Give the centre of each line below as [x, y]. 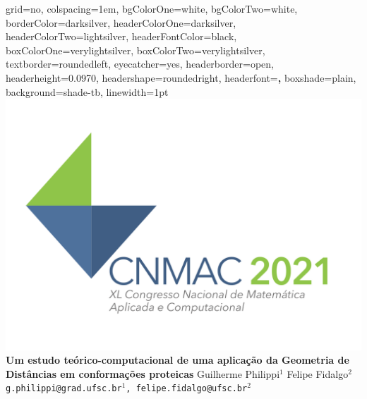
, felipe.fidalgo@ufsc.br [187, 389]
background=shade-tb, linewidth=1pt [87, 91]
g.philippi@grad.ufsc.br [64, 389]
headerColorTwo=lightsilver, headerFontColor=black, [121, 36]
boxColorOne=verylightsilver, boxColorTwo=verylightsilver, [136, 50]
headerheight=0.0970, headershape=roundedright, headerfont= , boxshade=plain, [181, 77]
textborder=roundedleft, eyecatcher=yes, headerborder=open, [140, 64]
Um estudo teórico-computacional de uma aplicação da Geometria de [178, 360]
